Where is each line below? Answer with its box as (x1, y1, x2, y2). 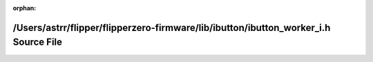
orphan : (12, 4, 37, 12)
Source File (12, 37, 62, 48)
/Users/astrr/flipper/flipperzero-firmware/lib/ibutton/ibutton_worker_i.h (12, 21, 331, 34)
